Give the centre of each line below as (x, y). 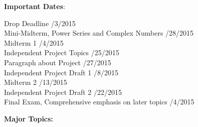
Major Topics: (29, 118)
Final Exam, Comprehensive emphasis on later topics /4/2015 (99, 102)
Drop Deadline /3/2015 (40, 23)
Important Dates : (35, 6)
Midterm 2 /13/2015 (36, 82)
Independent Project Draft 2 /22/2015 (63, 92)
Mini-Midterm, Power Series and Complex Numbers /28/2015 (99, 33)
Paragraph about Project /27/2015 (58, 62)
